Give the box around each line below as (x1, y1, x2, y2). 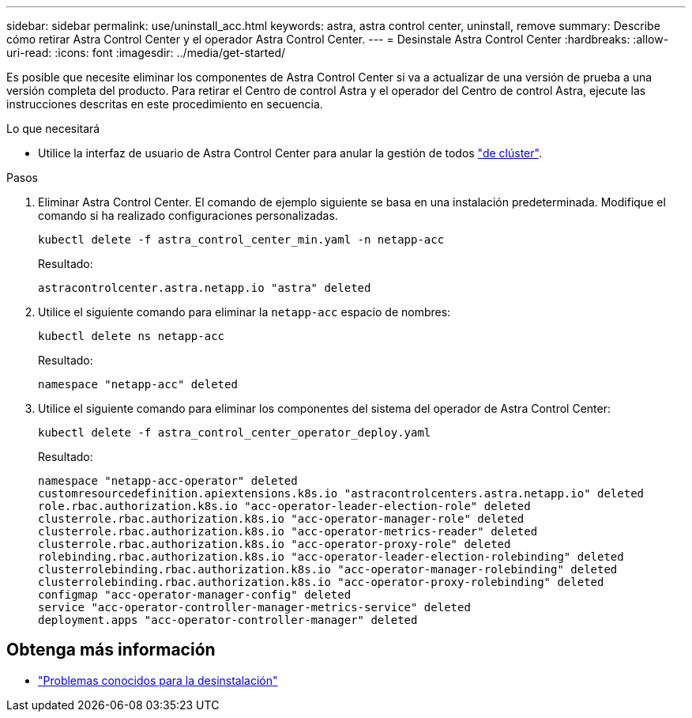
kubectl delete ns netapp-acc (38, 330, 225, 342)
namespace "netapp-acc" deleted (38, 378, 238, 391)
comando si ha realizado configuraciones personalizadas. (38, 209, 338, 222)
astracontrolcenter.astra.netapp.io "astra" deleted (38, 282, 371, 294)
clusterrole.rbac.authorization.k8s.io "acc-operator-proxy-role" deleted (38, 538, 511, 550)
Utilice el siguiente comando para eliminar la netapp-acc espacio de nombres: (38, 305, 451, 319)
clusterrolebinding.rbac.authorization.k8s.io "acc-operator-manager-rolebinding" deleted (38, 563, 618, 576)
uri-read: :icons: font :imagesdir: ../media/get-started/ (6, 46, 286, 59)
